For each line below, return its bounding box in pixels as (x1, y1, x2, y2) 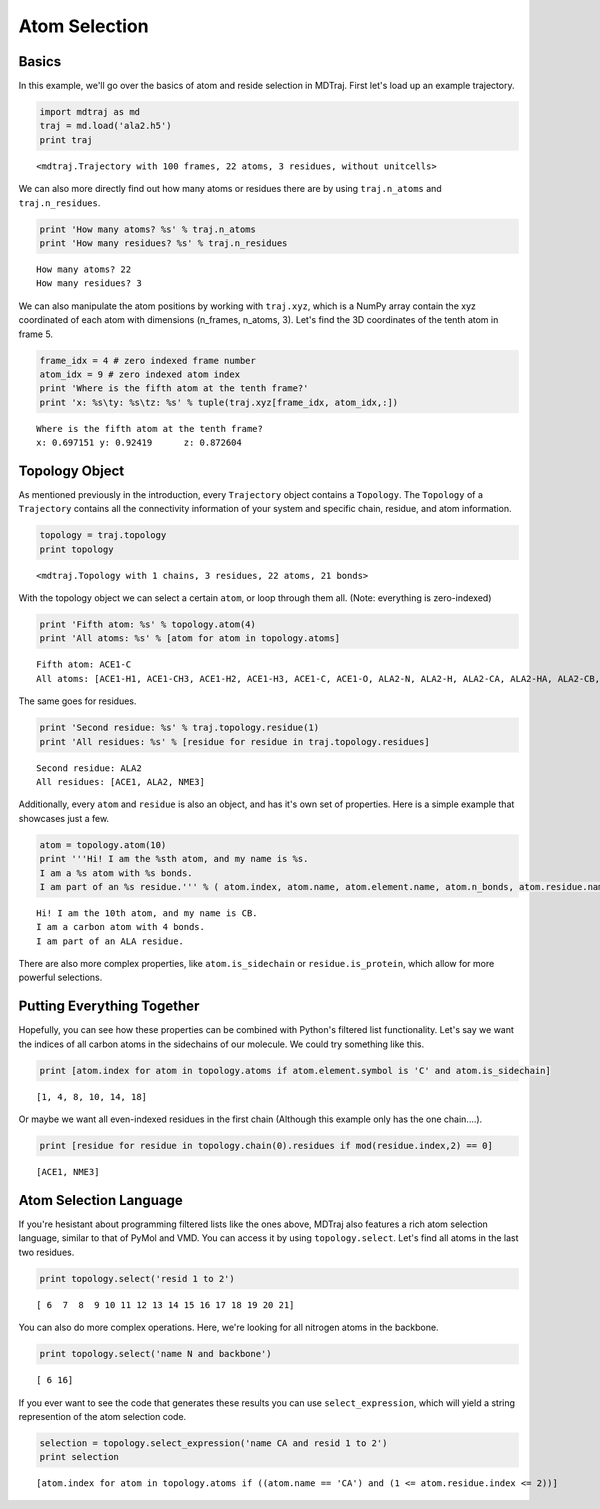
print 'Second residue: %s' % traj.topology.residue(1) (39, 722, 320, 734)
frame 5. (18, 328, 54, 340)
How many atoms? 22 (36, 263, 132, 275)
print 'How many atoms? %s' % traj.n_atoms (39, 223, 257, 235)
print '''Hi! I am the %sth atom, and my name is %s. (39, 853, 309, 865)
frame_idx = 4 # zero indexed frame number (39, 355, 257, 366)
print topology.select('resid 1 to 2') (39, 1273, 235, 1284)
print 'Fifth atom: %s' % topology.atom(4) (39, 619, 257, 630)
